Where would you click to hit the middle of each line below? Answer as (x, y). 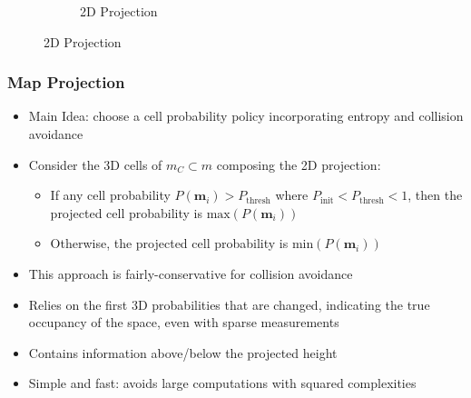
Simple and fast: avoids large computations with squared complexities (222, 383)
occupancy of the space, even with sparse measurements (184, 322)
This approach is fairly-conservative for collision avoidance (191, 273)
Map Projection (66, 82)
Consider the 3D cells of (95, 164)
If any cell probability (110, 195)
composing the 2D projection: (299, 164)
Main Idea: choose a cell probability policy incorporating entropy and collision (246, 116)
